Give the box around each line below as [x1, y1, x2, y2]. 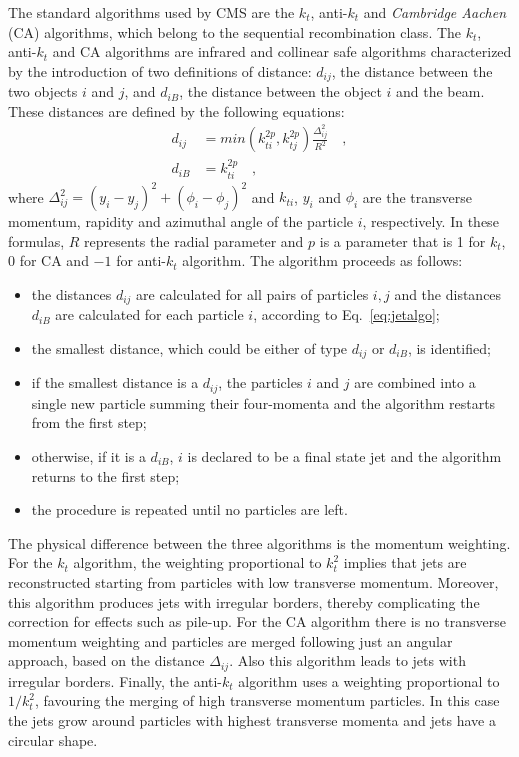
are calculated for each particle [55, 304, 244, 325]
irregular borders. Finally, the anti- [8, 670, 223, 691]
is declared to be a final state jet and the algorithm [187, 446, 502, 467]
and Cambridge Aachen [363, 2, 507, 22]
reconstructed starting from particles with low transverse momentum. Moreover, [8, 571, 499, 592]
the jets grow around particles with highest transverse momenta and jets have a [8, 710, 496, 730]
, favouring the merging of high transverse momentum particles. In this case [34, 690, 500, 711]
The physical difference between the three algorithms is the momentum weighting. [8, 532, 511, 553]
